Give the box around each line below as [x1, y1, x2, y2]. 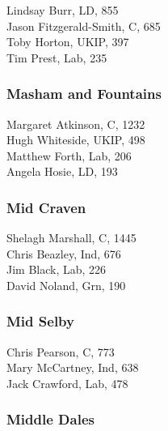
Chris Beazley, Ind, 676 [6, 245, 121, 262]
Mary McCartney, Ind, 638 [6, 359, 139, 376]
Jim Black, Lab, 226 [6, 261, 107, 278]
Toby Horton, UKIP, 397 [6, 33, 129, 50]
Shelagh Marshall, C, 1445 [6, 229, 136, 246]
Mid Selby [6, 311, 74, 331]
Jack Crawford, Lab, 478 [6, 374, 128, 391]
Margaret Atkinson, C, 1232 [6, 115, 145, 132]
